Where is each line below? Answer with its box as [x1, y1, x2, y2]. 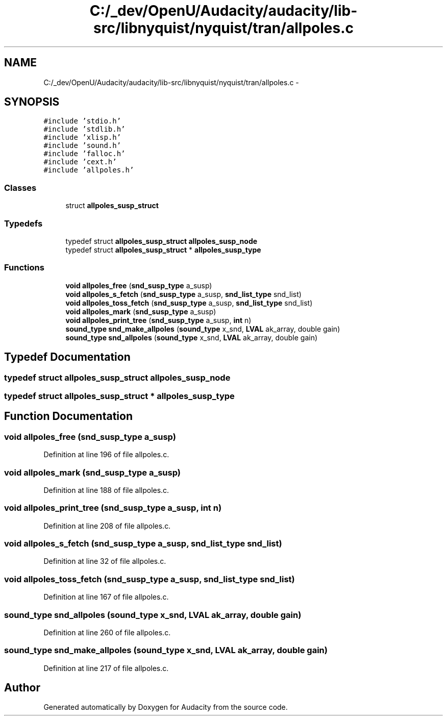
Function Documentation [4, 410, 133, 423]
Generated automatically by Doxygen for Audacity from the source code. [43, 703, 288, 712]
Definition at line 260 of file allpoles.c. [43, 628, 171, 637]
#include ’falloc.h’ [43, 150, 126, 158]
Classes [4, 182, 37, 193]
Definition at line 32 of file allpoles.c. [43, 557, 166, 566]
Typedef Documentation [4, 351, 131, 364]
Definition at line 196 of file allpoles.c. [43, 450, 169, 459]
